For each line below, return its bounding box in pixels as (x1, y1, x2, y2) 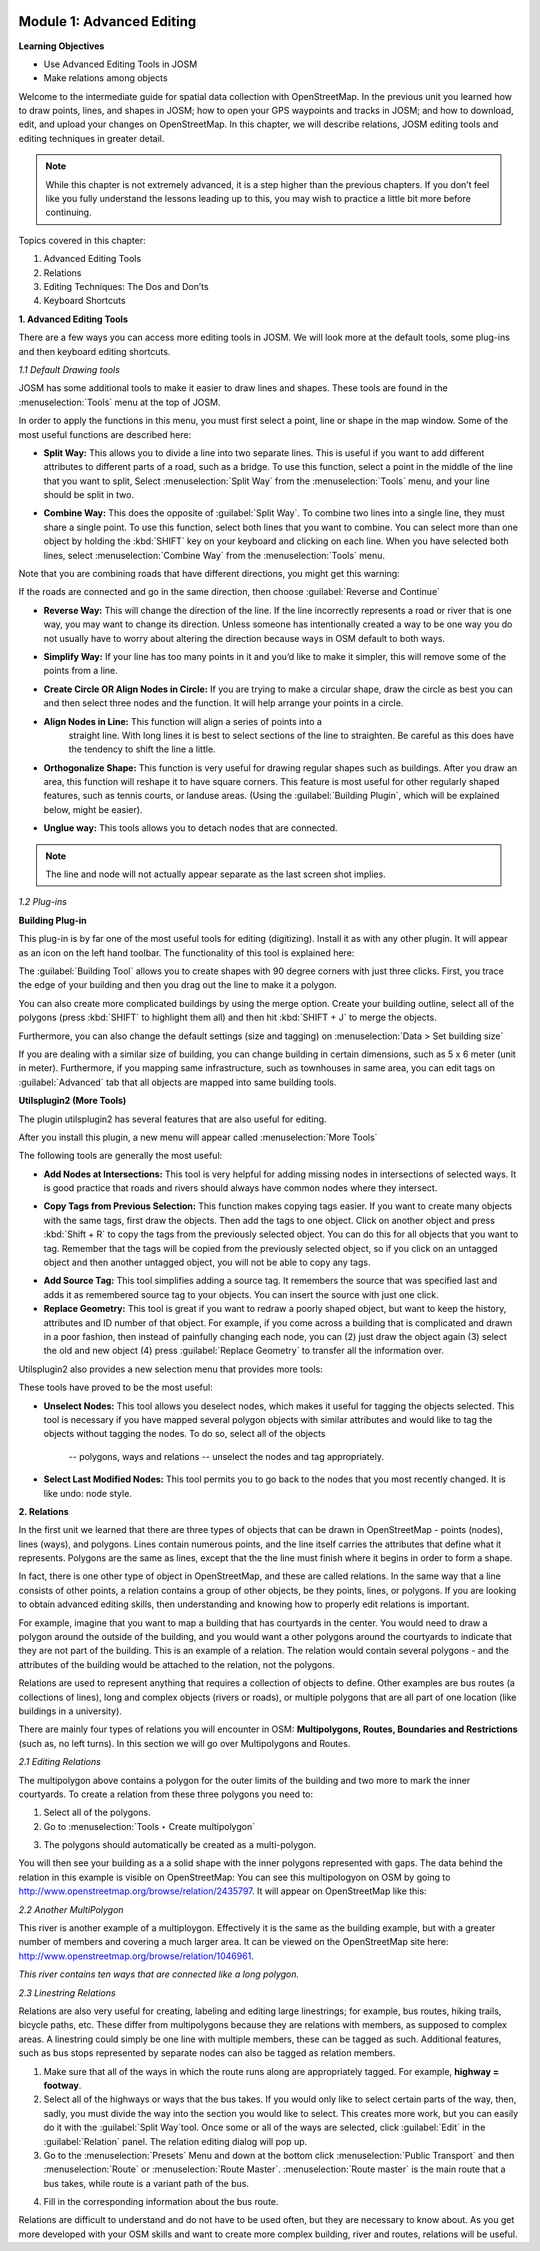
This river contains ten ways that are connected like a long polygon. (18, 1968, 300, 1980)
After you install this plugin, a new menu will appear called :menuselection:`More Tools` (18, 1131, 378, 1143)
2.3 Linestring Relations (18, 1986, 116, 1999)
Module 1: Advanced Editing (18, 13, 197, 30)
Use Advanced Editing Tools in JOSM (43, 58, 198, 70)
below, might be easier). (43, 803, 143, 815)
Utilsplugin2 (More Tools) (18, 1095, 127, 1107)
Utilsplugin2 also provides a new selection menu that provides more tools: (18, 1363, 324, 1375)
